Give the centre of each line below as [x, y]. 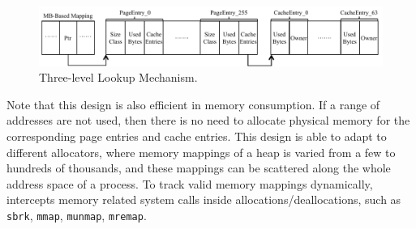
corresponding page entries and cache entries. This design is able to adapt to [197, 136]
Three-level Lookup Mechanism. [118, 77]
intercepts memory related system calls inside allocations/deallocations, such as [204, 199]
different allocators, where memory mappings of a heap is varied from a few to [201, 152]
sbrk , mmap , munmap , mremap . [77, 216]
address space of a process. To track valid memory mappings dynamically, [190, 183]
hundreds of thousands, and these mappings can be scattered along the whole [199, 168]
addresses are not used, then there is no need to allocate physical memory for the [208, 120]
